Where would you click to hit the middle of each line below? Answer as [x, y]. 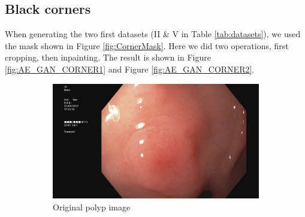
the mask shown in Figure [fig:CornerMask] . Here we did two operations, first [147, 45]
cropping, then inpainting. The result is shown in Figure [108, 57]
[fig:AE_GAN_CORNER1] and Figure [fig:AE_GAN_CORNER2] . [130, 69]
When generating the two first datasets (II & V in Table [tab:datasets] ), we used [153, 34]
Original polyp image [92, 207]
